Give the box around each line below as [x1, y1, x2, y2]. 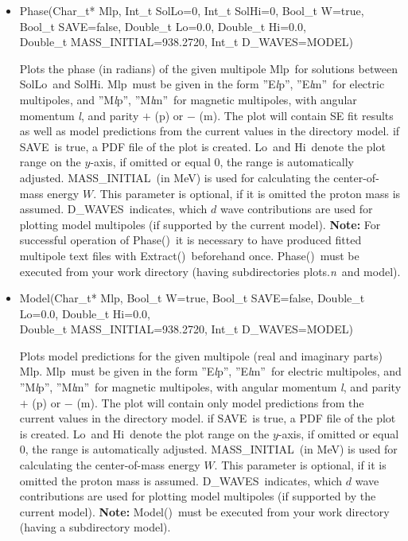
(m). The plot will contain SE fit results [199, 107, 394, 123]
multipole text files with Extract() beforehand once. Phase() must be [19, 247, 359, 263]
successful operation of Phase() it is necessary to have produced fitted [19, 232, 362, 248]
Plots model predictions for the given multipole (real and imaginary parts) [19, 347, 383, 364]
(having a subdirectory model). [19, 519, 171, 535]
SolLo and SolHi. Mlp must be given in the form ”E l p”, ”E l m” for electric [19, 76, 385, 92]
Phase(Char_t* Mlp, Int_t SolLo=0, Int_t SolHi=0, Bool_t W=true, [19, 2, 364, 18]
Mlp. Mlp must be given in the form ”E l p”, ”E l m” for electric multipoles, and [19, 363, 402, 379]
